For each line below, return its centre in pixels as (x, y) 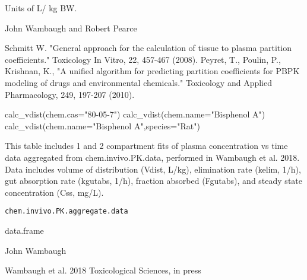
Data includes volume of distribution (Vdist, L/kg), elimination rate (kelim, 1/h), (153, 169)
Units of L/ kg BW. (41, 8)
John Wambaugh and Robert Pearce (71, 28)
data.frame (24, 230)
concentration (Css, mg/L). (54, 192)
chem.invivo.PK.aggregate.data (67, 211)
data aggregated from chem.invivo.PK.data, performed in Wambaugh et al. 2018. (152, 157)
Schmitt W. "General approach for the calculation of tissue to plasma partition (148, 48)
